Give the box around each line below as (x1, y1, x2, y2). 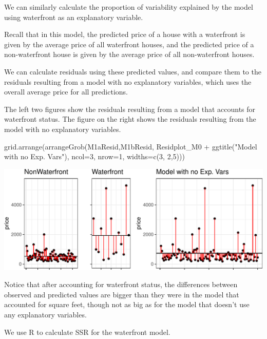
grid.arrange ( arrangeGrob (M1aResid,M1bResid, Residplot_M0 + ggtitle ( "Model (4, 141, 257, 152)
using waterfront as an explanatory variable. (4, 11, 143, 22)
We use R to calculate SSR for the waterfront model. (4, 326, 170, 337)
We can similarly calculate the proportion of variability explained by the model (4, 2, 253, 12)
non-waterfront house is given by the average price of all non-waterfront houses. (4, 49, 255, 60)
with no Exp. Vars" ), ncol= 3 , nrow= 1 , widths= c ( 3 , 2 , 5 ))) (4, 151, 185, 162)
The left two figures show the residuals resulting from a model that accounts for (4, 103, 256, 114)
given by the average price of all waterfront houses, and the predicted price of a (4, 39, 254, 49)
